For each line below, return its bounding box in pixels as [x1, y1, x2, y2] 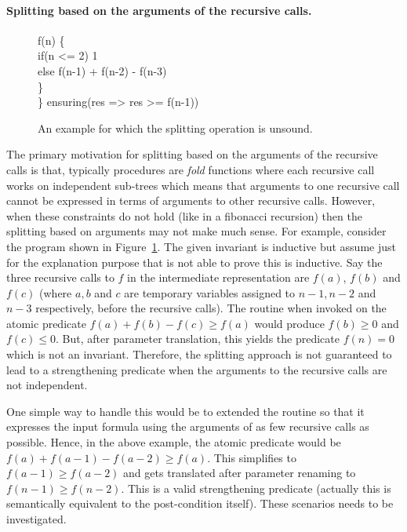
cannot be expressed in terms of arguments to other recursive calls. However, [6, 192, 376, 209]
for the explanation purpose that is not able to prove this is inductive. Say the [6, 253, 383, 270]
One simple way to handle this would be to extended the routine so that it [6, 403, 365, 419]
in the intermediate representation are [127, 269, 310, 286]
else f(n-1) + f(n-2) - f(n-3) [38, 62, 167, 78]
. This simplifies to [207, 449, 296, 465]
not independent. [6, 377, 88, 393]
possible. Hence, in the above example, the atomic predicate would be [6, 434, 341, 450]
